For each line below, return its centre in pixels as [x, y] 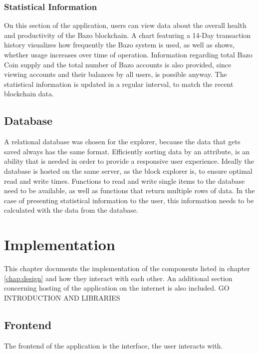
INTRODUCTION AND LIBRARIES [62, 297]
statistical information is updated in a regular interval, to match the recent [119, 84]
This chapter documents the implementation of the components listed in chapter [127, 268]
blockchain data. [29, 94]
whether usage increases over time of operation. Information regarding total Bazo [128, 54]
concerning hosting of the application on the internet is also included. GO [117, 288]
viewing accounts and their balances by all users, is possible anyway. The [116, 74]
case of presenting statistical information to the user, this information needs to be [129, 200]
